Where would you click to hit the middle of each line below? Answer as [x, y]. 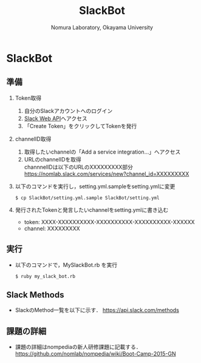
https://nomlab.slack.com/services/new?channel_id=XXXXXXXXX [107, 174]
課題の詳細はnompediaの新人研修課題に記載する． [78, 347]
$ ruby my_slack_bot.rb [45, 276]
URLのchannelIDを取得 [53, 159]
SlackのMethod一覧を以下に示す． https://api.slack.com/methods [97, 310]
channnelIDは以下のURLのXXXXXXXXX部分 [79, 167]
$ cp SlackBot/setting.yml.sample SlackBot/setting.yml [87, 198]
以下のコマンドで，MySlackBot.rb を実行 [66, 265]
